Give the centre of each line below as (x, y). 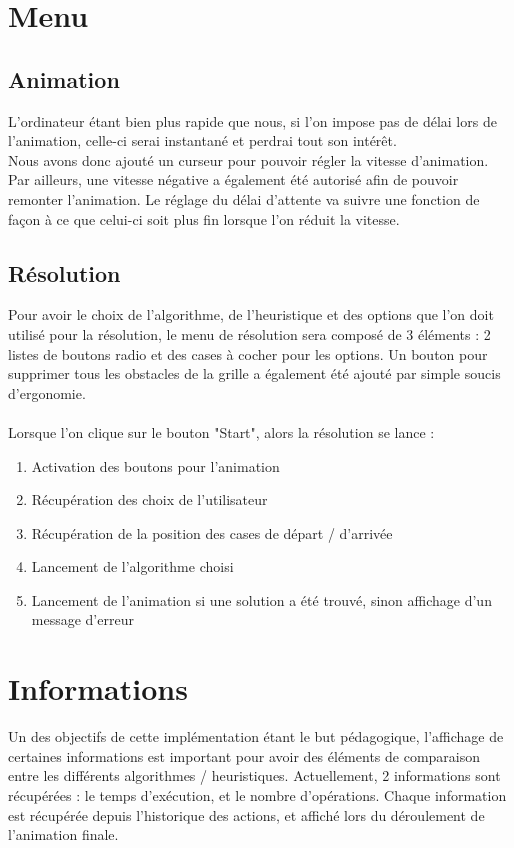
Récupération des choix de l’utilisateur (149, 499)
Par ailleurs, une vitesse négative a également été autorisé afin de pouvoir (233, 179)
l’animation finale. (63, 834)
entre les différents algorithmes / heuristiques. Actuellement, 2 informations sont (254, 775)
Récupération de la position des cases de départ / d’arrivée (212, 532)
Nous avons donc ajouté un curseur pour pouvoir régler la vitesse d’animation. (248, 159)
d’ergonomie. (47, 392)
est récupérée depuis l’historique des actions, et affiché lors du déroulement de (246, 814)
